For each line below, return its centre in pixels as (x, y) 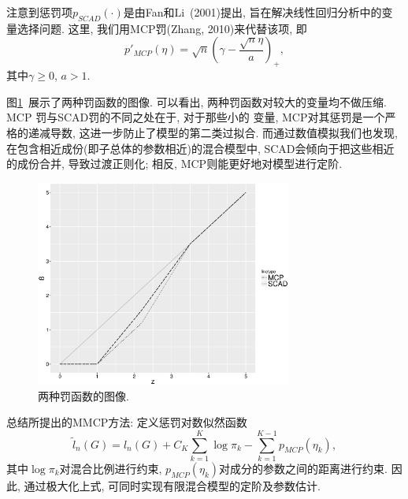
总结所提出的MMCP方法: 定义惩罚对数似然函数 (127, 422)
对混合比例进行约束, (111, 468)
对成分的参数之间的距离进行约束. (303, 468)
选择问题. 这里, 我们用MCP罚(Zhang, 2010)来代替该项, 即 (162, 28)
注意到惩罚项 (39, 12)
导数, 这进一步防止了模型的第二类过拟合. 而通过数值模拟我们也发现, (224, 132)
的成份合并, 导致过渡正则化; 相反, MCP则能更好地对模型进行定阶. (174, 164)
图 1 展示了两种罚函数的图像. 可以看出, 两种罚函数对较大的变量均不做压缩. (197, 101)
